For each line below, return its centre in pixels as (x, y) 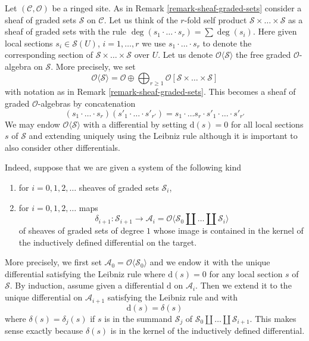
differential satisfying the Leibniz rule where (85, 273)
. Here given (275, 31)
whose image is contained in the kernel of (228, 230)
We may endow (32, 124)
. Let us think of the (141, 19)
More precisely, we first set (53, 262)
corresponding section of (49, 55)
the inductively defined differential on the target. (108, 242)
